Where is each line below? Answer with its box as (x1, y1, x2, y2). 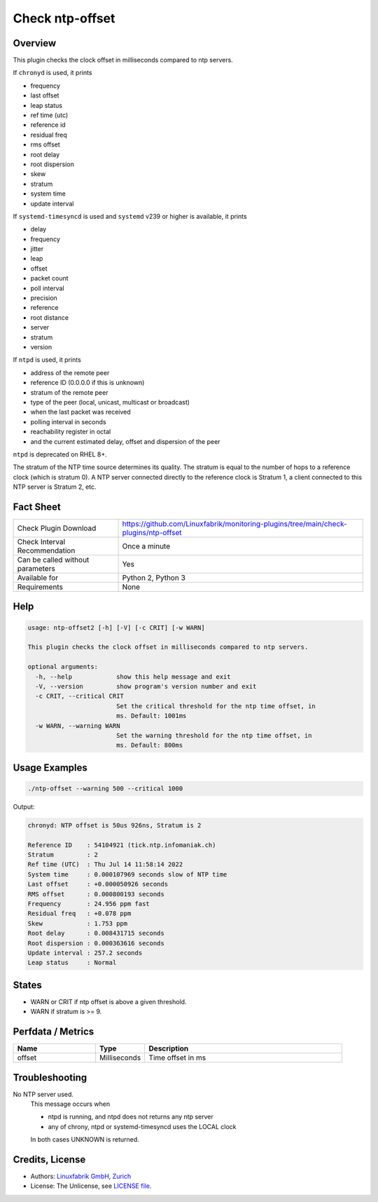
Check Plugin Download (17, 523, 97, 533)
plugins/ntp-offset (122, 527, 182, 537)
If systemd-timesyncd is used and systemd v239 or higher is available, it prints (13, 212, 248, 220)
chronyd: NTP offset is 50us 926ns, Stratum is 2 (27, 821, 202, 829)
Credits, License (13, 1154, 86, 1166)
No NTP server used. (13, 1090, 73, 1098)
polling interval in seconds (30, 417, 106, 426)
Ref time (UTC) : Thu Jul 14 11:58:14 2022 (27, 860, 183, 869)
